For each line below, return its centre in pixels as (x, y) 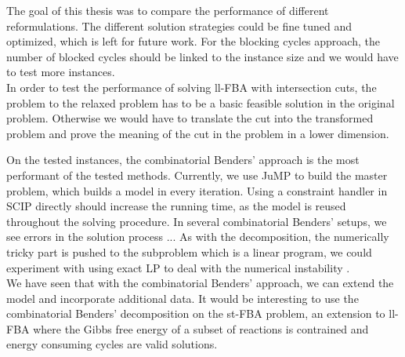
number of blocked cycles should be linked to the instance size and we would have (202, 56)
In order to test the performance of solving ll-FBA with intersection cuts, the (192, 87)
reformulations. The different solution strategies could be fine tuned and (179, 25)
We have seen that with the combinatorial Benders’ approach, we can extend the (200, 283)
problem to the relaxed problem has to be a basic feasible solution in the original (201, 102)
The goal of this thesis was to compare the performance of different (168, 10)
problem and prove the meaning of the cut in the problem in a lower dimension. (198, 133)
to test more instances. (61, 72)
